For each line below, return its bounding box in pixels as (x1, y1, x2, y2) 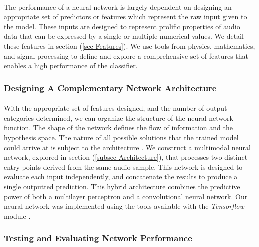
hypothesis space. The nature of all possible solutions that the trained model (4, 132, 239, 142)
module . (4, 210, 31, 221)
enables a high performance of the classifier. (4, 60, 138, 71)
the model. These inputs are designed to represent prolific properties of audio (4, 21, 240, 31)
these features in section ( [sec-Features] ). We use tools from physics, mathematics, (4, 40, 255, 51)
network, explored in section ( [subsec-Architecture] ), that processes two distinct (4, 152, 248, 162)
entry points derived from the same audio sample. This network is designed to (4, 161, 243, 172)
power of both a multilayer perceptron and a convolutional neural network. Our (4, 191, 248, 201)
